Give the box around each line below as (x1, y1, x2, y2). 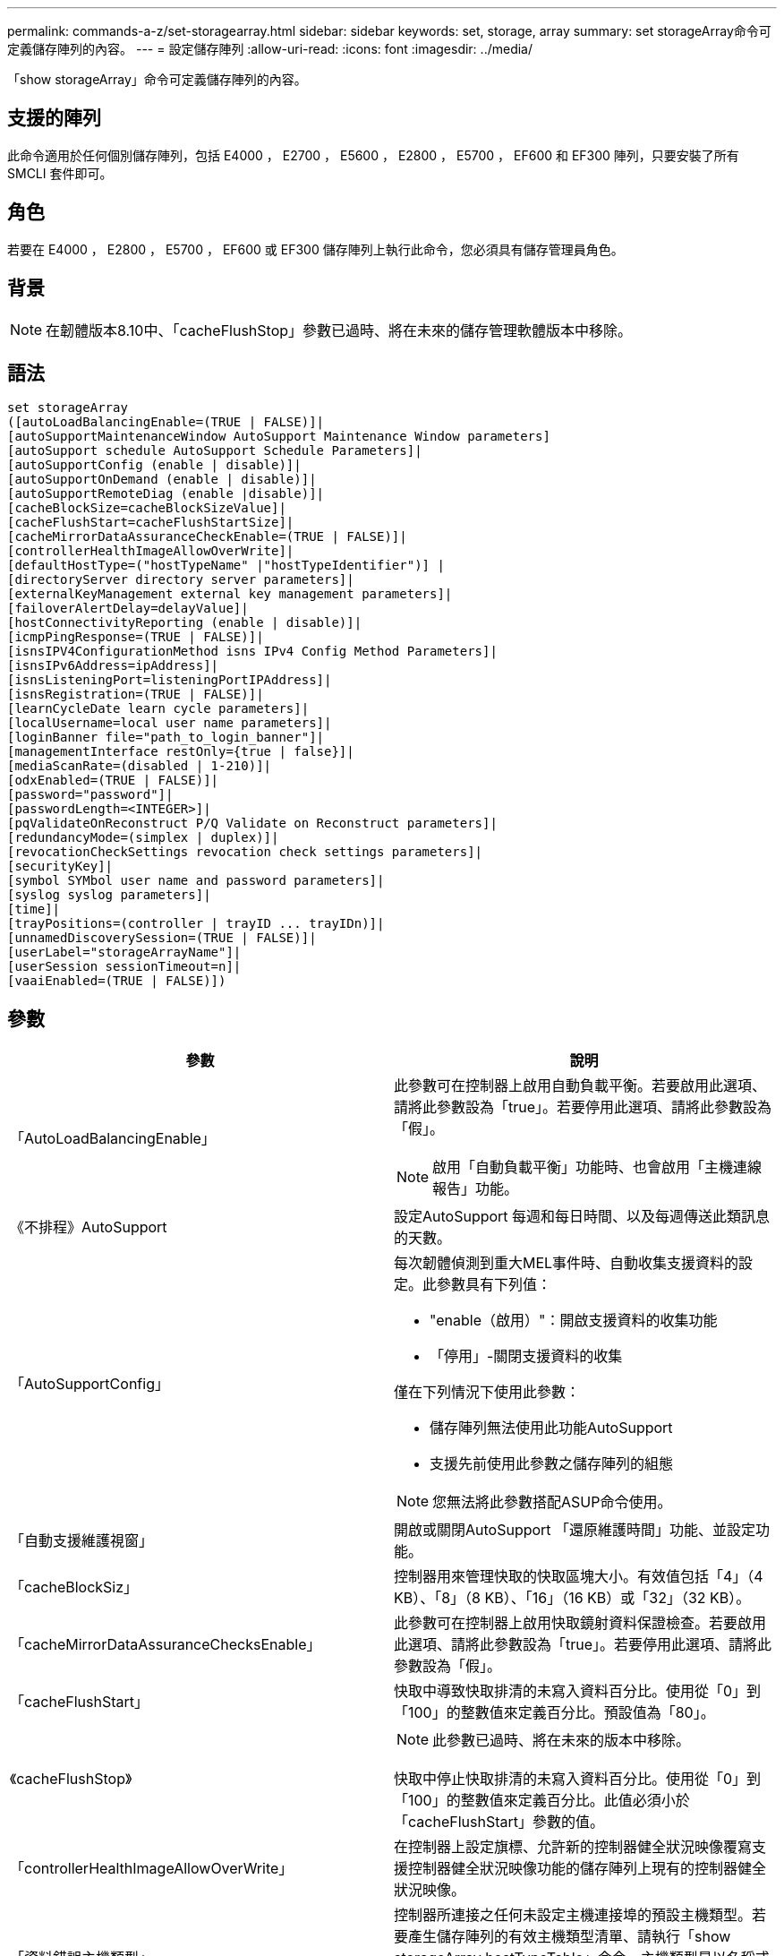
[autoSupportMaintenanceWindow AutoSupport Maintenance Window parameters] (7, 429, 550, 444)
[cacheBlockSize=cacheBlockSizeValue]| (7, 501, 286, 516)
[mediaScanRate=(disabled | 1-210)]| (7, 759, 272, 774)
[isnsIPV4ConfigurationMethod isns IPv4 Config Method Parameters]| (7, 644, 498, 659)
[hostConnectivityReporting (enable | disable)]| (7, 615, 362, 631)
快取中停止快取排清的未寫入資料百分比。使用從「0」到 (394, 1770, 762, 1789)
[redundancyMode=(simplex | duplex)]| (7, 830, 279, 845)
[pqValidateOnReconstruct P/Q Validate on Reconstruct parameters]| (7, 816, 498, 831)
